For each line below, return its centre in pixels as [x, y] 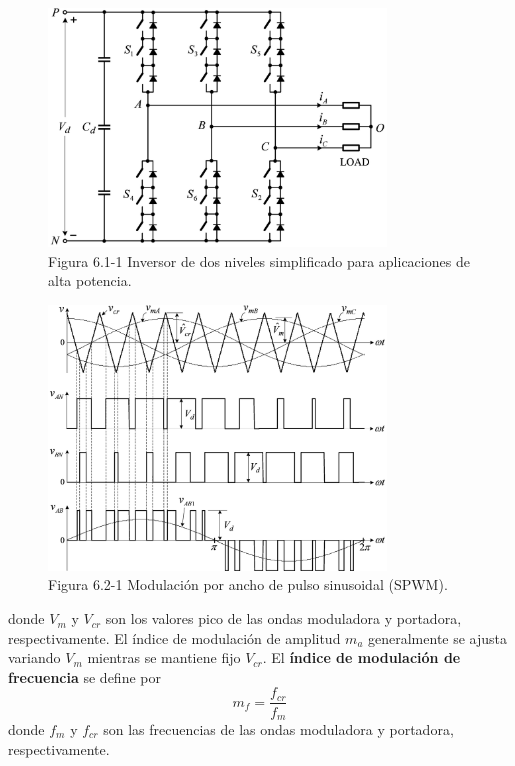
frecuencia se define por [84, 676]
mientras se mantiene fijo [164, 657]
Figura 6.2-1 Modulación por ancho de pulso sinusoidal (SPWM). [248, 584]
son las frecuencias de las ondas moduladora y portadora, [278, 728]
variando [34, 657]
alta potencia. [90, 280]
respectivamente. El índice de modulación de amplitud [174, 637]
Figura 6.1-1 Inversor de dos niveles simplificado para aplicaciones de [259, 260]
